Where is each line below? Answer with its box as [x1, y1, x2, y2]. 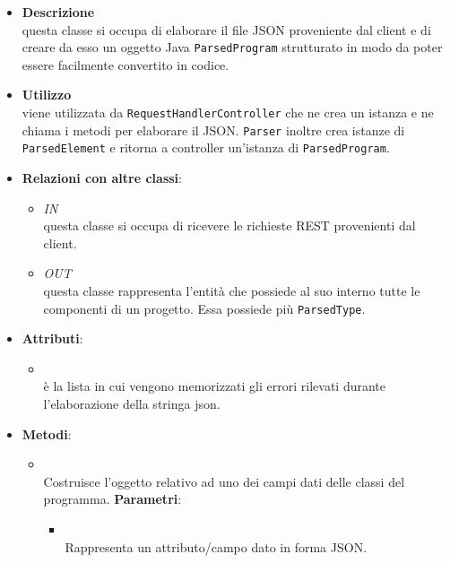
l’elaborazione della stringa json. [43, 394, 221, 412]
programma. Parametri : [43, 489, 182, 508]
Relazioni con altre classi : [22, 169, 182, 186]
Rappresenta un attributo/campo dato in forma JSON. [65, 537, 368, 556]
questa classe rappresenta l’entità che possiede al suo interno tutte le [43, 281, 420, 299]
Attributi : [22, 329, 83, 348]
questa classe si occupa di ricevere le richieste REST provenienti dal [43, 216, 416, 235]
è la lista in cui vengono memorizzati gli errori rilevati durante [43, 377, 386, 395]
